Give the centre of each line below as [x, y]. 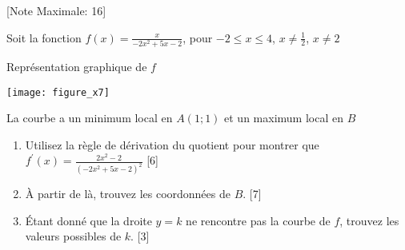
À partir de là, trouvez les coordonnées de [128, 194]
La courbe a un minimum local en [90, 118]
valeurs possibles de [73, 236]
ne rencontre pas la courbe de [258, 220]
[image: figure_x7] [58, 92]
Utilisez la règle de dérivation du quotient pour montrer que [172, 144]
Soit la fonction [44, 37]
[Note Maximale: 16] [56, 10]
